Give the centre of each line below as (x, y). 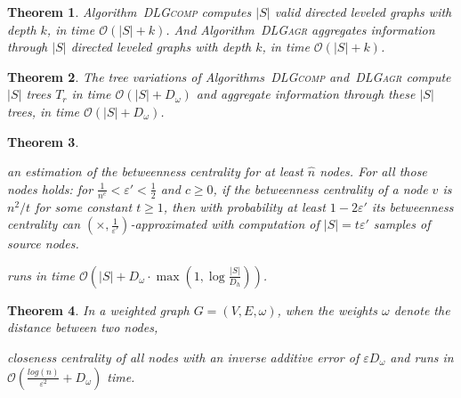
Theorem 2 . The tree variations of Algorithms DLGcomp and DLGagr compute (229, 76)
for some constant (84, 206)
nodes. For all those (373, 171)
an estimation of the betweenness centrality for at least (155, 171)
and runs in (422, 357)
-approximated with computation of (225, 224)
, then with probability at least (244, 206)
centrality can (44, 224)
